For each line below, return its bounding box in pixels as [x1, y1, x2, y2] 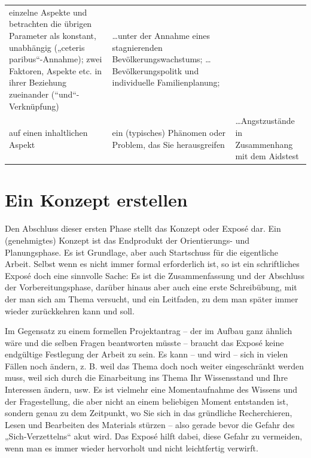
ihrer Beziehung [9, 76, 66, 89]
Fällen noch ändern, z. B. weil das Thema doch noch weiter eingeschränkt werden [5, 359, 304, 372]
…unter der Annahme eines [112, 29, 211, 41]
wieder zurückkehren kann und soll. [5, 304, 135, 317]
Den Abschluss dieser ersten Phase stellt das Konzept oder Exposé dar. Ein [5, 222, 281, 235]
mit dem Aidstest [235, 150, 299, 162]
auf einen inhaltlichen [9, 126, 88, 138]
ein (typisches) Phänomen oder [112, 126, 225, 138]
